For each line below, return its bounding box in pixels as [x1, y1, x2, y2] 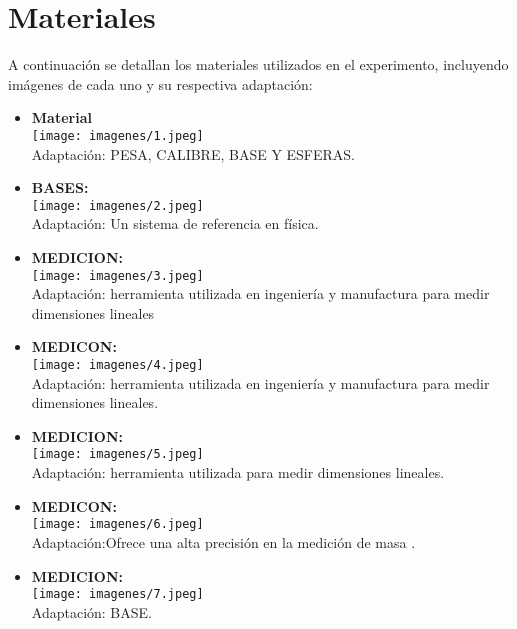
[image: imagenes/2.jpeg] [31, 198, 204, 213]
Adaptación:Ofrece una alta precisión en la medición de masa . [31, 531, 416, 552]
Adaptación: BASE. [31, 601, 152, 622]
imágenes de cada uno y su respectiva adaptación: [8, 73, 313, 94]
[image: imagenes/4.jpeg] [31, 358, 204, 373]
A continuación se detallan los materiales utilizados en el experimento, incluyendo [8, 54, 509, 75]
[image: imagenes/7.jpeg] [31, 587, 204, 602]
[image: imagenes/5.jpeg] [31, 447, 204, 462]
